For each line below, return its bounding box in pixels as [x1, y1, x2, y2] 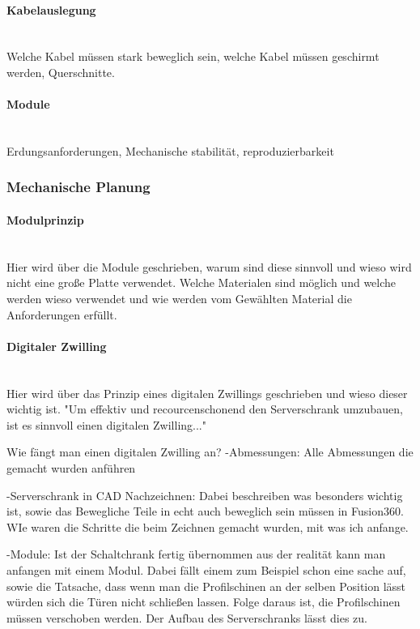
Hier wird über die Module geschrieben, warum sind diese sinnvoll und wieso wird [6, 258, 412, 275]
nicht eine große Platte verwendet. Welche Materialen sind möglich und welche [6, 274, 397, 291]
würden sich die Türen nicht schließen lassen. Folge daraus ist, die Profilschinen [6, 593, 401, 610]
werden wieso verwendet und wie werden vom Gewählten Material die [6, 289, 352, 306]
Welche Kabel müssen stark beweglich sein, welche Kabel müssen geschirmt [6, 48, 380, 65]
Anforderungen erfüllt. [6, 306, 117, 323]
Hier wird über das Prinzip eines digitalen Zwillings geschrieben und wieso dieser [6, 384, 408, 401]
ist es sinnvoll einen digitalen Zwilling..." [6, 416, 206, 433]
